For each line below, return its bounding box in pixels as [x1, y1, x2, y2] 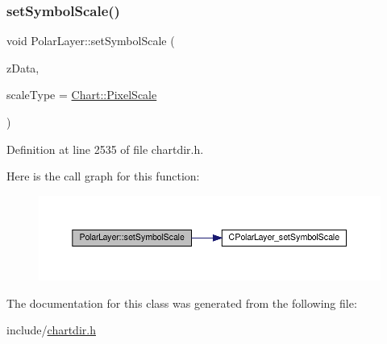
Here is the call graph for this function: [6, 168, 200, 184]
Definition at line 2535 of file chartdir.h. [6, 140, 204, 157]
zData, [6, 59, 40, 76]
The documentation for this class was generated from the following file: [6, 294, 357, 311]
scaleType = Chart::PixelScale [6, 86, 157, 103]
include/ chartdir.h [6, 321, 96, 338]
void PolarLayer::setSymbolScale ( [6, 32, 175, 49]
